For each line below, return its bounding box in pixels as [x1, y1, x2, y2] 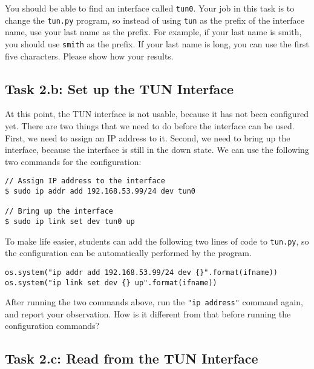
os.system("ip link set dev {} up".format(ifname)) [5, 278, 217, 287]
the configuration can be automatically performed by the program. [5, 246, 252, 259]
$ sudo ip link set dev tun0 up [5, 217, 135, 226]
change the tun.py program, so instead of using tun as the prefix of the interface [5, 13, 305, 26]
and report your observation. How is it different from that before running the [5, 307, 291, 320]
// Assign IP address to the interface [5, 177, 165, 186]
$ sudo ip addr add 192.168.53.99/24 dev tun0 [5, 186, 195, 195]
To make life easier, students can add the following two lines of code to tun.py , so [5, 234, 309, 247]
